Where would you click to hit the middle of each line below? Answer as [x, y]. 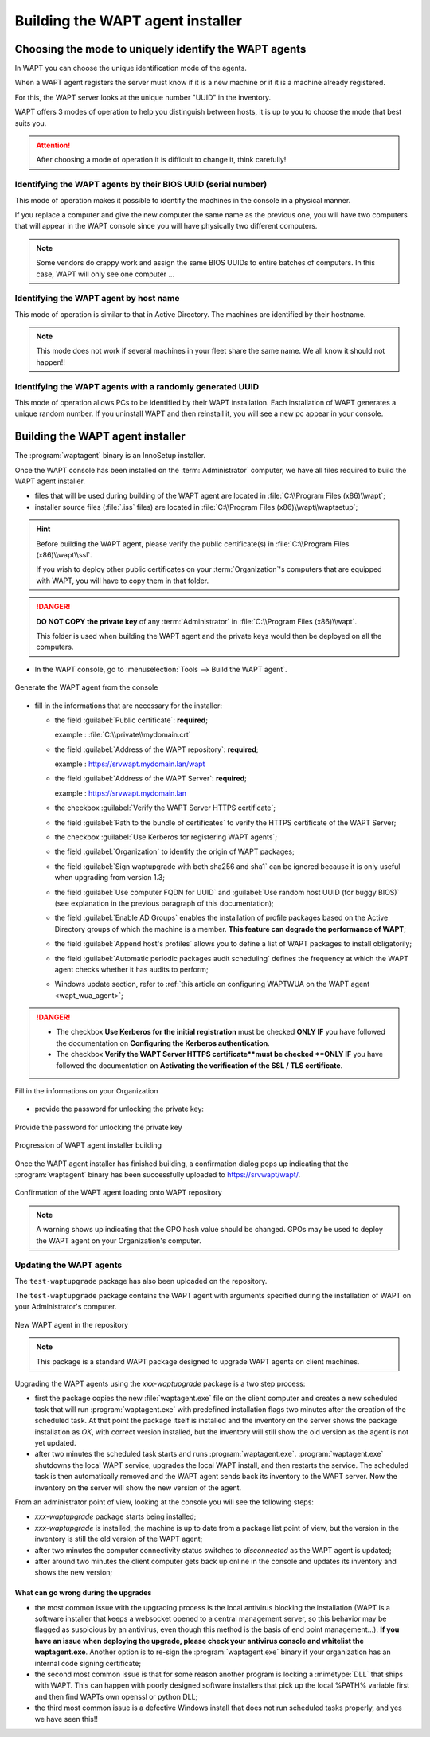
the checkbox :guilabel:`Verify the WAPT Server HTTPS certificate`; [165, 808]
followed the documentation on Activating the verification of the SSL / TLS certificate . [199, 1065]
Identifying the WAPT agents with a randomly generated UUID [137, 386]
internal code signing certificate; [88, 1663]
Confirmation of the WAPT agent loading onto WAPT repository [118, 1193]
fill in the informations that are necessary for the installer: [129, 706]
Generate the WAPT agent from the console [86, 687]
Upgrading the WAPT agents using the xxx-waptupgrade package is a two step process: [160, 1384]
